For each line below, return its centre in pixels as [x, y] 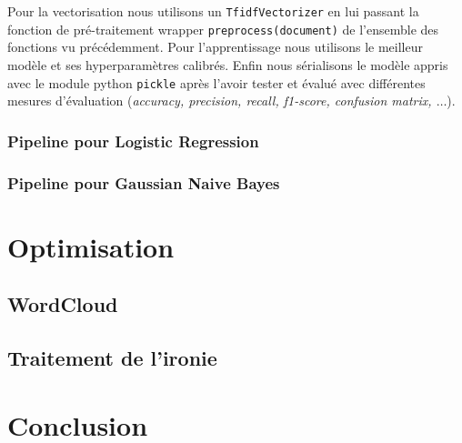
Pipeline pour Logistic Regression [133, 141]
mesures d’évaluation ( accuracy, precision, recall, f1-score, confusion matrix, [220, 101]
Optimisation [91, 246]
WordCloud [63, 304]
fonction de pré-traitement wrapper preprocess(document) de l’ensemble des [223, 29]
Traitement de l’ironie [112, 357]
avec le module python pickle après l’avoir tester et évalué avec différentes [216, 82]
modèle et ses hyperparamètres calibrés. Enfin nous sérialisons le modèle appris [228, 64]
